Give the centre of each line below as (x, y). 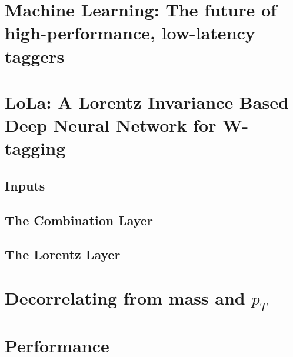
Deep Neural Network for (111, 125)
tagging (35, 148)
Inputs (25, 185)
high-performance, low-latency (130, 33)
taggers (35, 56)
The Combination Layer (79, 220)
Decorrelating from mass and (125, 298)
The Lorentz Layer (63, 254)
